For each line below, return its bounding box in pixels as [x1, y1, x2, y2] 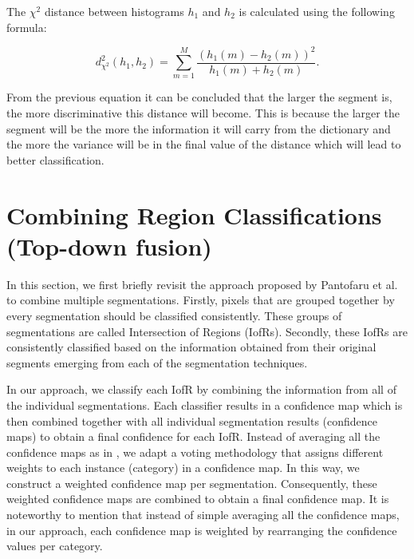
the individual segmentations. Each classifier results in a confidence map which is [6, 396, 403, 413]
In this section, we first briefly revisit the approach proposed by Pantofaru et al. [6, 276, 398, 292]
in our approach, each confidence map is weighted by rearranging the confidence [6, 521, 397, 538]
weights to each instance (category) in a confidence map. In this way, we [6, 459, 360, 476]
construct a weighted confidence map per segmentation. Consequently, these [6, 474, 377, 491]
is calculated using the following [239, 3, 395, 19]
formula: [6, 18, 47, 35]
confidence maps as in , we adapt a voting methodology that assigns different [6, 443, 384, 460]
